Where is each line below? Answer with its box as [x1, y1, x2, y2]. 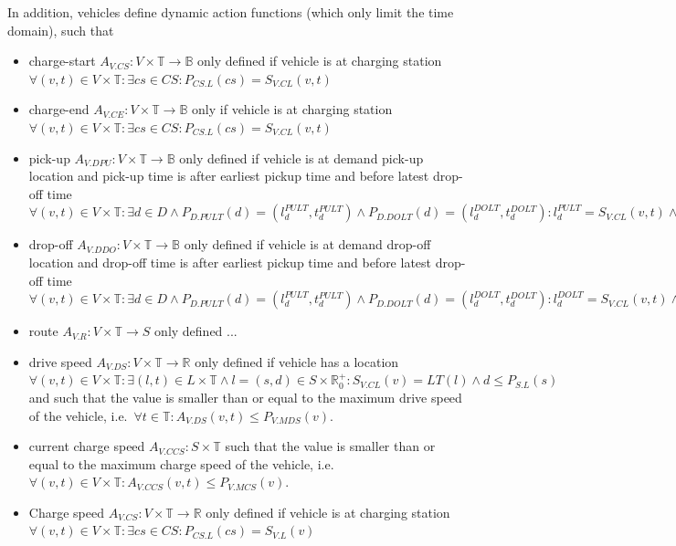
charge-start [28, 51, 96, 70]
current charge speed [28, 436, 145, 456]
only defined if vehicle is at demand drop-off [184, 235, 431, 254]
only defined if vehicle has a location [195, 352, 399, 371]
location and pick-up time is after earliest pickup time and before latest [28, 166, 429, 185]
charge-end [28, 100, 90, 119]
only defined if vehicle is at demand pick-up [179, 148, 424, 167]
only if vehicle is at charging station [192, 100, 393, 119]
